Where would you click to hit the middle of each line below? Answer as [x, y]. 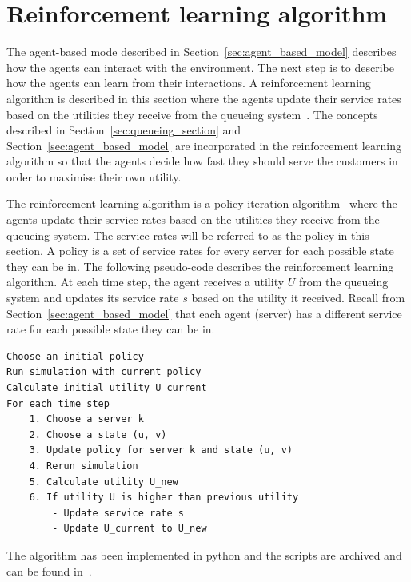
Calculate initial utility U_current [107, 388]
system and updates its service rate [93, 298]
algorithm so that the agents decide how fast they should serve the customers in [202, 161]
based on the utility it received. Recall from [298, 298]
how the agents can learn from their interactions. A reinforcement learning [189, 83]
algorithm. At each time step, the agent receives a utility [146, 282]
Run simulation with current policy [104, 372]
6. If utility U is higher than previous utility [164, 498]
